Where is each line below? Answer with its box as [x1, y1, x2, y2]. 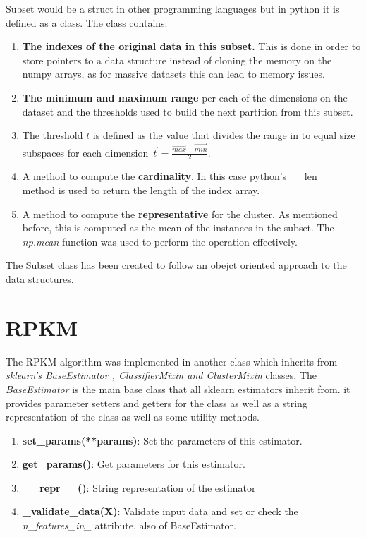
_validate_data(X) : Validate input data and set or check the [22, 504, 298, 519]
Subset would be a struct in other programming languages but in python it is [6, 1, 340, 16]
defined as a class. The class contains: [6, 15, 168, 30]
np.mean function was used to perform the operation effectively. [22, 234, 298, 248]
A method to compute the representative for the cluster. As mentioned [22, 206, 338, 221]
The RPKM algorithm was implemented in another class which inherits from [6, 354, 338, 368]
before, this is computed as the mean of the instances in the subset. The [22, 220, 334, 235]
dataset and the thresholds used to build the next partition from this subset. [22, 104, 353, 119]
